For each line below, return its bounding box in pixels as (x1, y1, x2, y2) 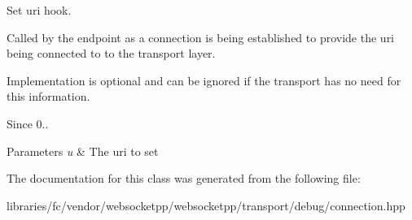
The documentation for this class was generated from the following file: (7, 170, 361, 187)
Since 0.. (7, 114, 49, 132)
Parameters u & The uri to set (7, 142, 159, 159)
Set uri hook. (7, 2, 72, 18)
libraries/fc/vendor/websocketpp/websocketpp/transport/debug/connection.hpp (7, 196, 405, 214)
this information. (7, 88, 90, 105)
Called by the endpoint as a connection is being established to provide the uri (7, 28, 395, 45)
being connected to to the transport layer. (7, 45, 216, 62)
